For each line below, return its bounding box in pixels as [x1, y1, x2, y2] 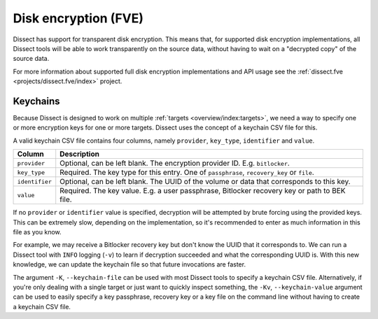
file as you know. [13, 227, 62, 236]
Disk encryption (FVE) [13, 10, 143, 26]
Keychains [13, 95, 60, 107]
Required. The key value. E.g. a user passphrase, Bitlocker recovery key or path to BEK [59, 186, 346, 196]
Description [59, 149, 99, 159]
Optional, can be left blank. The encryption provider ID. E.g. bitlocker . [59, 158, 290, 168]
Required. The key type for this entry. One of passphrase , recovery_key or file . [59, 168, 314, 178]
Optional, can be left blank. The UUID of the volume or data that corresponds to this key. [59, 177, 351, 187]
